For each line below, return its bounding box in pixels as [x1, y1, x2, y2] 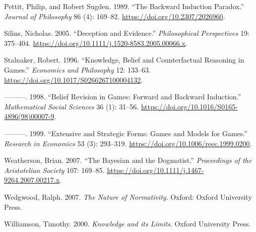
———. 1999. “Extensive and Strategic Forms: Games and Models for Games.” [4, 128, 247, 138]
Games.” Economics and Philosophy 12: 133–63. [4, 64, 151, 75]
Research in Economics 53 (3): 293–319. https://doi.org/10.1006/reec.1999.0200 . [4, 138, 252, 148]
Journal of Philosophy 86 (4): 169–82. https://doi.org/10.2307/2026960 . [4, 11, 225, 21]
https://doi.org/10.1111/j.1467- [107, 164, 204, 175]
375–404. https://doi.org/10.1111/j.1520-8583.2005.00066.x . [4, 37, 187, 48]
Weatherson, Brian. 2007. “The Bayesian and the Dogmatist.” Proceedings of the [4, 155, 252, 165]
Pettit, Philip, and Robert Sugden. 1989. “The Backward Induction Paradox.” [4, 1, 244, 11]
